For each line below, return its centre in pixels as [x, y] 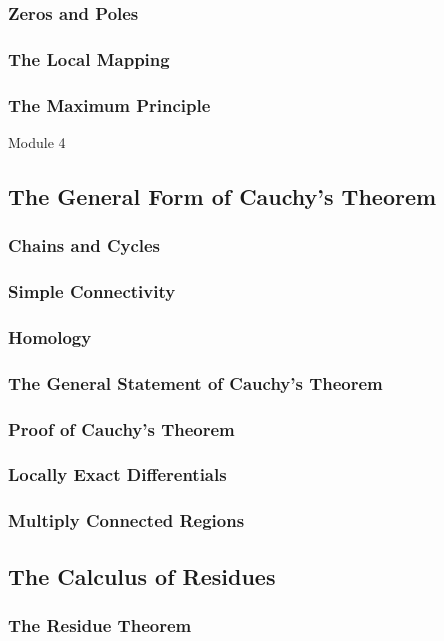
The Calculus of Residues [142, 575]
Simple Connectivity [92, 291]
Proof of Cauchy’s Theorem [121, 428]
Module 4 [37, 141]
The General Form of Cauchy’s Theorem [222, 195]
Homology [50, 336]
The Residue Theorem [100, 624]
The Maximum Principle [109, 104]
